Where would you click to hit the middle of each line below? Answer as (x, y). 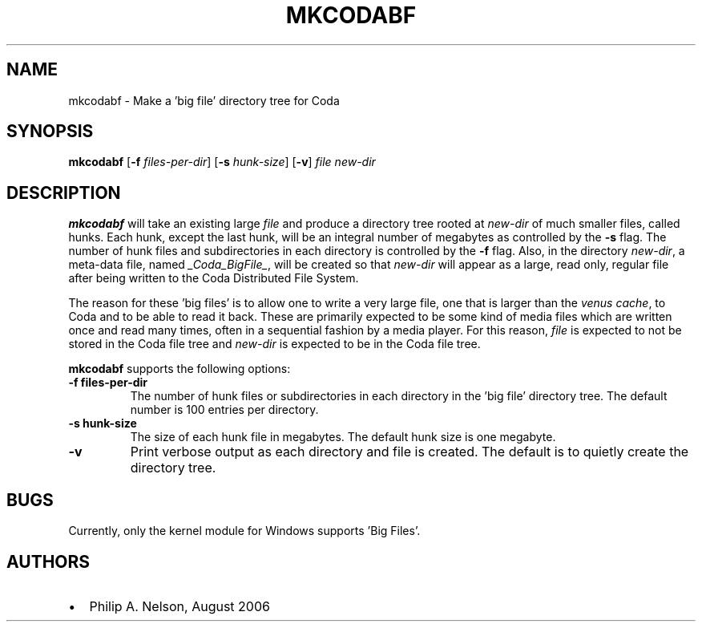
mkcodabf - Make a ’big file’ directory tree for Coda (204, 100)
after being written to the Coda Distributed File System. (214, 278)
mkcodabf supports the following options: (180, 369)
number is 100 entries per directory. (224, 410)
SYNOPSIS (50, 132)
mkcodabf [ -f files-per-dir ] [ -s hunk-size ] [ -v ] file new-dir (222, 162)
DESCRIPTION (64, 192)
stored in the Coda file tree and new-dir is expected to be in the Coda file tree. (274, 344)
